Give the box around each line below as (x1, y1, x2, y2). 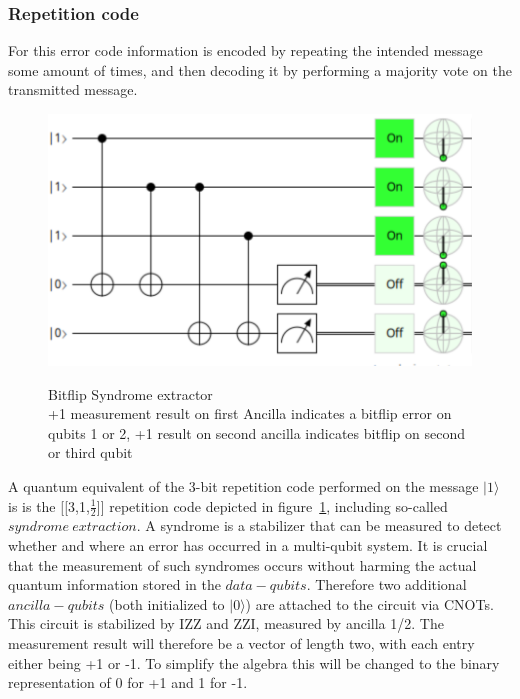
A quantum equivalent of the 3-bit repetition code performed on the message (8, 475, 479, 496)
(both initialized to (109, 593, 225, 614)
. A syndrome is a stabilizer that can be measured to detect (136, 515, 502, 536)
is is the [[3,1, (8, 495, 90, 516)
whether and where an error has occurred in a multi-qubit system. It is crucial (8, 534, 488, 555)
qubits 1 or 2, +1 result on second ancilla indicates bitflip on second (48, 422, 465, 443)
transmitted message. (8, 79, 138, 100)
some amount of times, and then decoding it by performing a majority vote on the (8, 59, 512, 80)
